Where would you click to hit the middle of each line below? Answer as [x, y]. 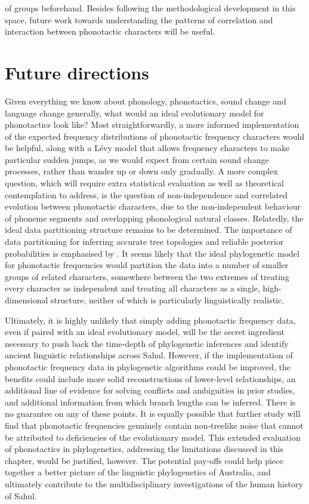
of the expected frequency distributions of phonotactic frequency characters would [155, 136]
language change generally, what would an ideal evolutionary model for [135, 113]
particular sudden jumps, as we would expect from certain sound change [137, 159]
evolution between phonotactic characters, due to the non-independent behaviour [153, 206]
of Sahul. [21, 495]
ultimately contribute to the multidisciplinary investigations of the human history [154, 483]
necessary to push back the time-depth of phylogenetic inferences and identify [147, 343]
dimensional [27, 300]
